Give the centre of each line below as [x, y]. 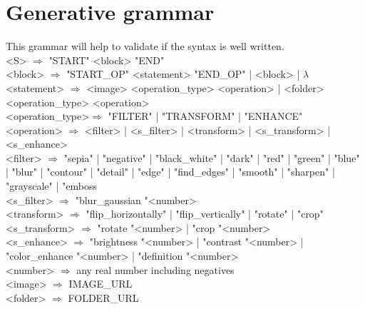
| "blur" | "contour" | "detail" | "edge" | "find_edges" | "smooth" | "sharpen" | [170, 172]
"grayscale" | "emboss [51, 186]
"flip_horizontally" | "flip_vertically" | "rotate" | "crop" [205, 214]
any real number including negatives [155, 269]
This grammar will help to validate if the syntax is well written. [145, 46]
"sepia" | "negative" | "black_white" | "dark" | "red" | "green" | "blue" [212, 157]
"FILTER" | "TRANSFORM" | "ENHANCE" [205, 116]
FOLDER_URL [103, 297]
